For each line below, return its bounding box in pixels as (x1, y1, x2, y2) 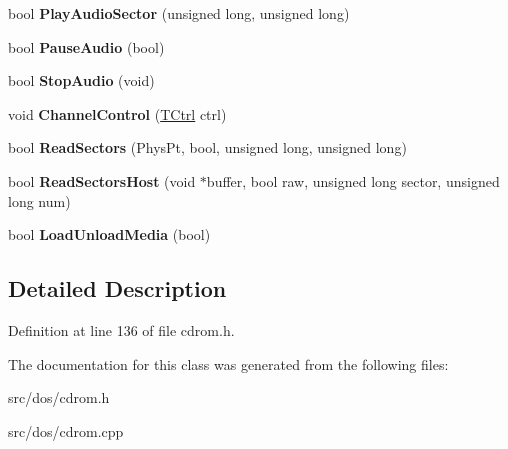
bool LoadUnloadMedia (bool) (8, 224, 211, 245)
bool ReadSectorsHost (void (8, 170, 196, 191)
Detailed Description (8, 273, 227, 304)
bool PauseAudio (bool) (8, 36, 165, 57)
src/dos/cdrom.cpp (8, 420, 124, 441)
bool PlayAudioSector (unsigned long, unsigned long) (8, 3, 350, 23)
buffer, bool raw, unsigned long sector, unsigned (206, 170, 500, 191)
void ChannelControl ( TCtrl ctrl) (8, 103, 227, 124)
